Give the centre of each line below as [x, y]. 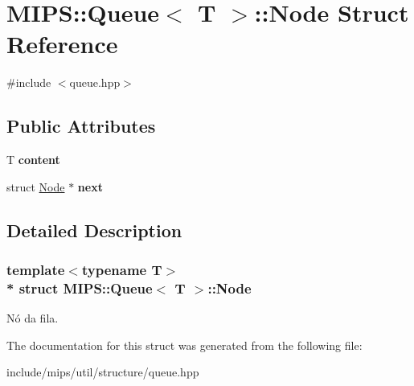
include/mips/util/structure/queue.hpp [103, 372]
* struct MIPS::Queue [80, 287]
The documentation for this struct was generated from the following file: [184, 345]
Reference [62, 44]
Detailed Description [94, 230]
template [36, 269]
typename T [122, 269]
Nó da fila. [33, 318]
